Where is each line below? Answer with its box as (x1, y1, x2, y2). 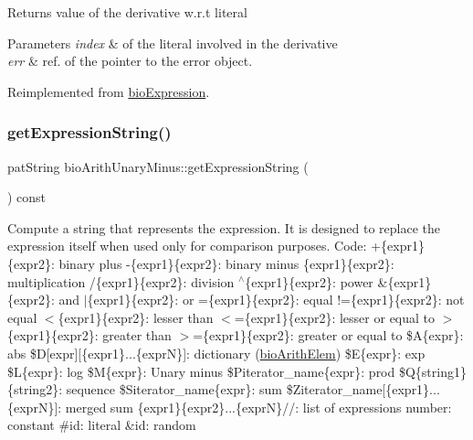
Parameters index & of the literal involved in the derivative (7, 33, 338, 52)
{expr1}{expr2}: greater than (7, 326, 172, 345)
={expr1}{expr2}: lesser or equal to (234, 307, 436, 327)
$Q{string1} (398, 361, 467, 381)
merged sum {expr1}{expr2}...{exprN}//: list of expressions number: (65, 397, 452, 416)
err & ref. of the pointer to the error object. (7, 51, 253, 70)
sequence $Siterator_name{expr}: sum (66, 380, 282, 399)
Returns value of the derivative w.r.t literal (7, 3, 247, 21)
